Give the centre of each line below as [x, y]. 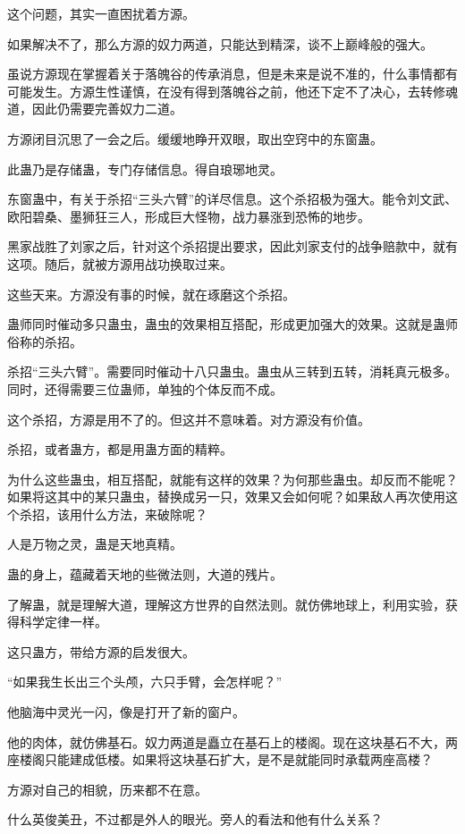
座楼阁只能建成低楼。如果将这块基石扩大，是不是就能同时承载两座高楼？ [220, 759]
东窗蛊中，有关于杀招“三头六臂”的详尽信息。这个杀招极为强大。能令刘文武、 [232, 199]
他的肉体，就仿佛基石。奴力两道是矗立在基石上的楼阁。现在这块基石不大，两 [232, 741]
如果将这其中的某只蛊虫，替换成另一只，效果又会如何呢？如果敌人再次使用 [226, 497]
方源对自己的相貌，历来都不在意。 [107, 789]
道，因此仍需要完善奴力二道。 [95, 109]
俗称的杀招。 [45, 341]
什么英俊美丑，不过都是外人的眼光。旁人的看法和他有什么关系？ [195, 819]
